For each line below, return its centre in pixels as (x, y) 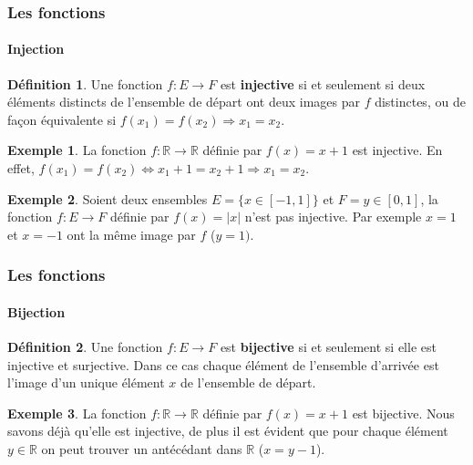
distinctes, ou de (420, 102)
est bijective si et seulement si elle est (328, 347)
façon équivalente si (62, 119)
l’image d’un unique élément (86, 382)
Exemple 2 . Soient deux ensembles (108, 198)
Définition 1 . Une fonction (85, 83)
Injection (36, 49)
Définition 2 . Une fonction (85, 347)
